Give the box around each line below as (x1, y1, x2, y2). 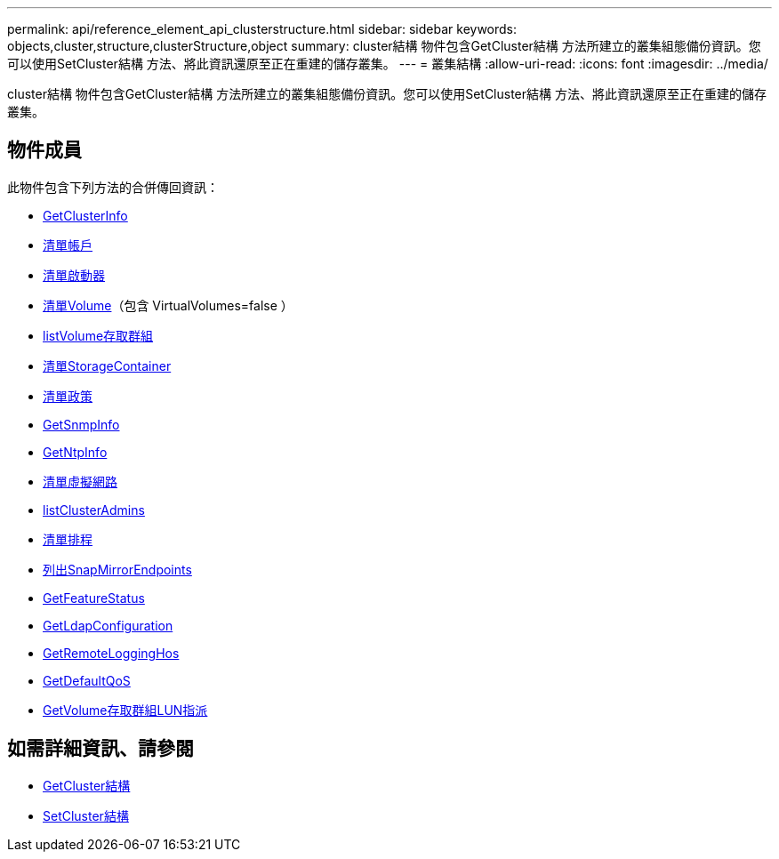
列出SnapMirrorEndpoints (43, 561, 192, 577)
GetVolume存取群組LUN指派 (43, 702, 208, 718)
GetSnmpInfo (43, 416, 120, 432)
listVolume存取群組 (43, 327, 154, 343)
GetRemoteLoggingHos (43, 645, 180, 661)
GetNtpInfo (43, 444, 108, 460)
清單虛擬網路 (43, 473, 117, 489)
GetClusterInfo (43, 207, 128, 223)
